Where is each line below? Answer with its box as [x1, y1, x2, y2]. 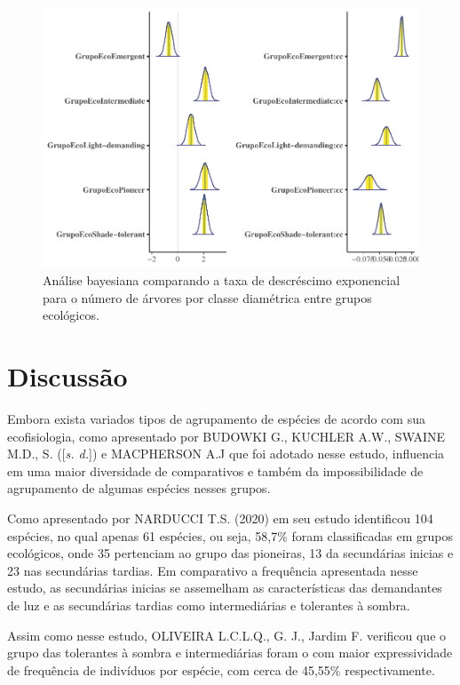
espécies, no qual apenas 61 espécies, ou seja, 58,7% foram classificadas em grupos [7, 526, 454, 545]
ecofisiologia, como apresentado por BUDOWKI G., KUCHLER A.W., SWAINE [7, 426, 446, 445]
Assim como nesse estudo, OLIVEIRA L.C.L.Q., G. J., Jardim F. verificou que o [7, 625, 447, 644]
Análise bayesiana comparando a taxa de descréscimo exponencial [43, 271, 401, 290]
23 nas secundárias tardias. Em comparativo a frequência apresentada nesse [7, 561, 418, 579]
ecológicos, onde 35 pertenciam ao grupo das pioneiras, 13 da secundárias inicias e [7, 544, 454, 562]
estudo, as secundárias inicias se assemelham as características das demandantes [7, 578, 442, 597]
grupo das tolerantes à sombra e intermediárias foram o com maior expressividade [7, 643, 453, 662]
